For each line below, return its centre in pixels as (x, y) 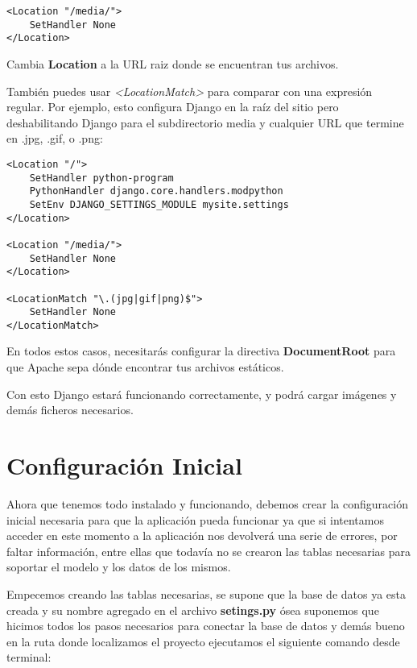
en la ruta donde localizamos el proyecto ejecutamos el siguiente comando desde (203, 641)
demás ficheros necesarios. (70, 410)
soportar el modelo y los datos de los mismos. (119, 567)
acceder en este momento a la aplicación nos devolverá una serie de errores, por (202, 535)
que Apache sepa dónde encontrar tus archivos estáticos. (145, 367)
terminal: (29, 657)
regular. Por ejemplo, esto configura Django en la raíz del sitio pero (173, 107)
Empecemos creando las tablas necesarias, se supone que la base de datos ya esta (206, 593)
